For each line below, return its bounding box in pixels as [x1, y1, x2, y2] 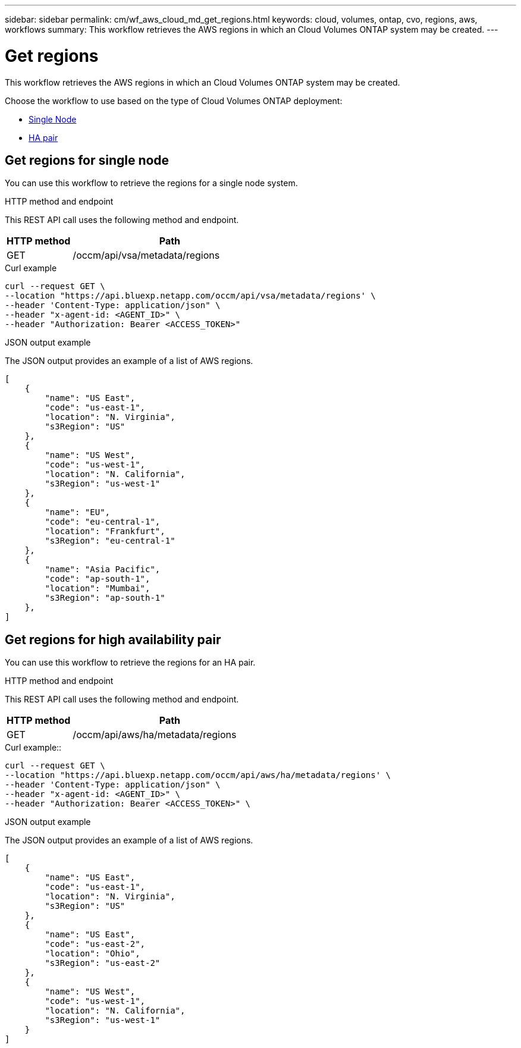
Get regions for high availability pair [5, 632, 221, 647]
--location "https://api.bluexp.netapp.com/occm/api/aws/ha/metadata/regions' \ [5, 770, 391, 780]
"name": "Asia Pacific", [45, 564, 161, 575]
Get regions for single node [5, 152, 170, 168]
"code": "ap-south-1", [45, 574, 150, 584]
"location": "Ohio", [45, 949, 140, 959]
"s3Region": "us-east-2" [45, 958, 161, 968]
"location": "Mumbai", [45, 583, 150, 594]
